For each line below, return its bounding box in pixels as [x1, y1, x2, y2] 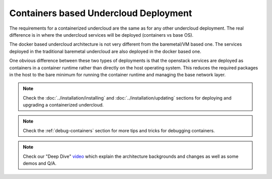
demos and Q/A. [23, 160, 56, 166]
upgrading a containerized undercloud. [23, 102, 104, 108]
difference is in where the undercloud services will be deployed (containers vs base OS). [9, 32, 194, 38]
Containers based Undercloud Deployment [9, 8, 192, 19]
